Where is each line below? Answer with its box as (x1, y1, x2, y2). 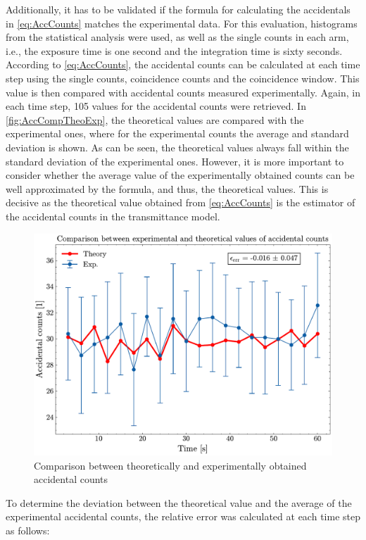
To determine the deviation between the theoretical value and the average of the (6, 495, 352, 510)
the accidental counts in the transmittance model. (6, 208, 220, 223)
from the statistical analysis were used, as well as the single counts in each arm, (6, 30, 349, 44)
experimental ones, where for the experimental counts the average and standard (6, 126, 349, 141)
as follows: (6, 522, 50, 537)
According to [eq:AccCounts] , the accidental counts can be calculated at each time (6, 57, 360, 72)
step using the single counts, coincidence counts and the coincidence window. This (6, 70, 360, 85)
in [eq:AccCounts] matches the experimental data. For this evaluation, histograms (6, 15, 358, 30)
